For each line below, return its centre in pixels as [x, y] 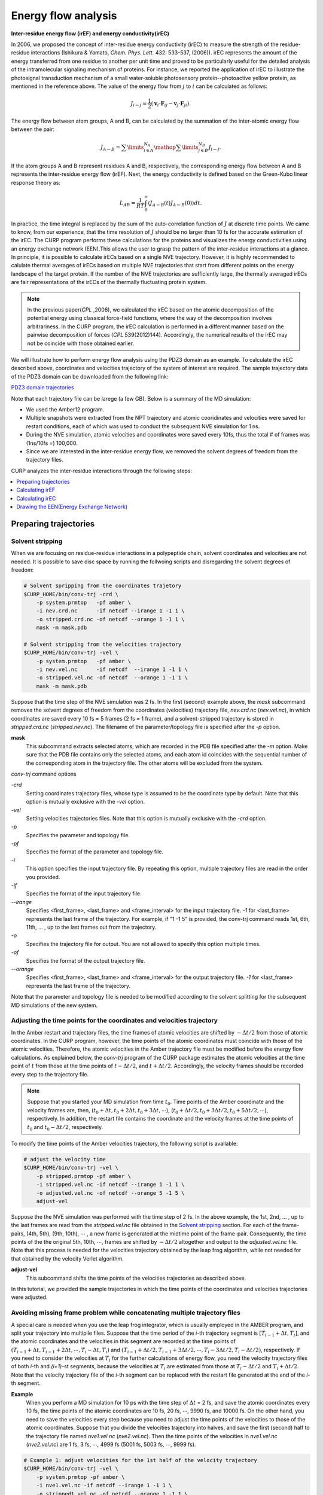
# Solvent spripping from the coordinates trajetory [103, 586]
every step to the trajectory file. [50, 1074]
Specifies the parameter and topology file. [78, 835]
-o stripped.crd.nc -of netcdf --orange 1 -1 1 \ [110, 619]
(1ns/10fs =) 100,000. [52, 443]
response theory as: [36, 182]
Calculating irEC [36, 498]
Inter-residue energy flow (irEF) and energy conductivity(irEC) [90, 33]
